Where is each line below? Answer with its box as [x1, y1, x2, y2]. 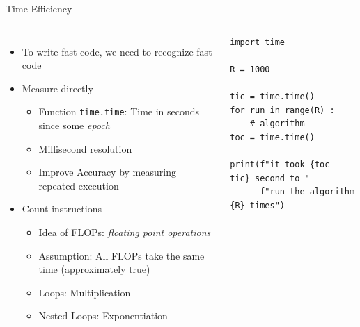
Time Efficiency [6, 1, 72, 15]
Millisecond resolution [38, 141, 132, 156]
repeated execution [38, 178, 119, 192]
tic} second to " [230, 173, 310, 183]
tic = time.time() [230, 91, 315, 101]
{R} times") [230, 200, 285, 210]
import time [230, 37, 285, 47]
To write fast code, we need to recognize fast [22, 44, 212, 58]
